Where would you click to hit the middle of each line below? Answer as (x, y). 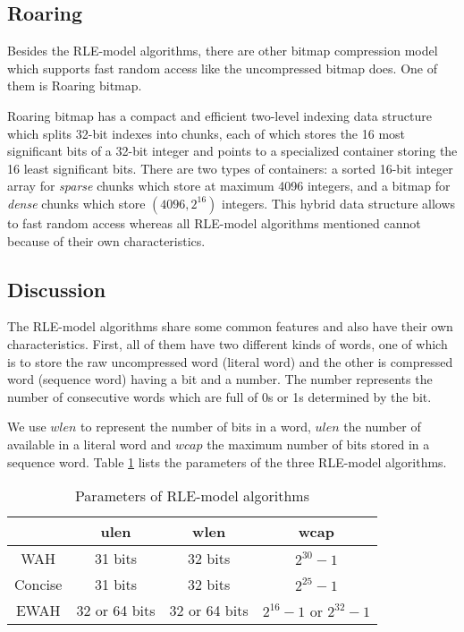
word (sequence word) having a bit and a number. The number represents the (220, 379)
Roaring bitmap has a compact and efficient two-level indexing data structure (219, 115)
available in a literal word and (89, 444)
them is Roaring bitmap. (75, 85)
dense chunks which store (76, 203)
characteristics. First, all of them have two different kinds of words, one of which (228, 343)
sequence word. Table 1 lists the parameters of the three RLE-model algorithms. (227, 461)
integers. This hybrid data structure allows (338, 203)
